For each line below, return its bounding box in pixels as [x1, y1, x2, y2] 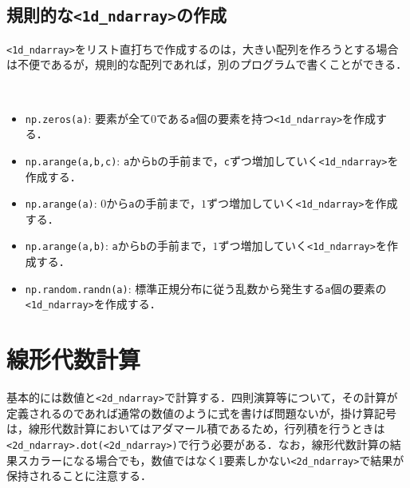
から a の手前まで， [106, 195, 201, 212]
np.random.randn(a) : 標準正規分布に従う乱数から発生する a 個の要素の [25, 280, 387, 296]
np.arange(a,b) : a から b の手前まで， [25, 237, 213, 254]
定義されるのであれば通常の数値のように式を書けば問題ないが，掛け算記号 [6, 404, 397, 421]
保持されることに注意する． [6, 467, 152, 484]
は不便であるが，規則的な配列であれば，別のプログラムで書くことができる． [6, 56, 408, 73]
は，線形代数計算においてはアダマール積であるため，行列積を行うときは [6, 420, 385, 437]
